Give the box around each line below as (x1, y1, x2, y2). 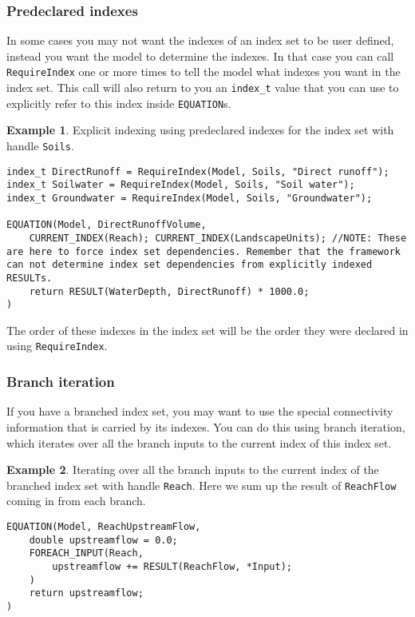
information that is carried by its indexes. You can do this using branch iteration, (6, 418, 405, 435)
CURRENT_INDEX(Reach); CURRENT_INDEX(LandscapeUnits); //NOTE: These (29, 232, 407, 244)
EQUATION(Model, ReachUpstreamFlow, (6, 520, 201, 532)
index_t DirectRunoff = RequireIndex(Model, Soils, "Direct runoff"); (6, 165, 389, 177)
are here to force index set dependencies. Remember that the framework (6, 245, 401, 257)
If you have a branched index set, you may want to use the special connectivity (6, 403, 393, 420)
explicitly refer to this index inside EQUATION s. (6, 94, 231, 111)
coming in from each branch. (6, 492, 146, 509)
